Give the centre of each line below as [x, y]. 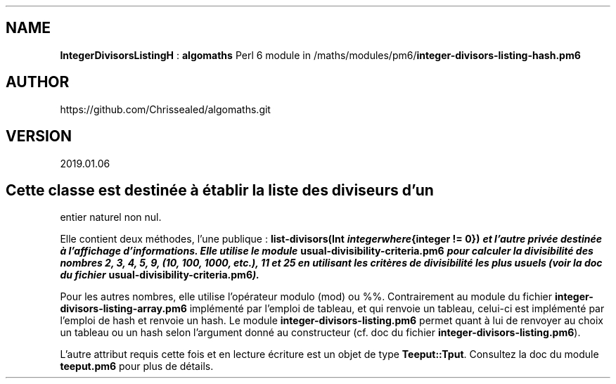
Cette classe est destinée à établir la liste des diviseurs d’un [220, 190]
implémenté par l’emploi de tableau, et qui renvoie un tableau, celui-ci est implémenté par [397, 309]
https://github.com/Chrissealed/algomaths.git [165, 109]
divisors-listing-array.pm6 [123, 309]
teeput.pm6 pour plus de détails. [137, 366]
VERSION [39, 136]
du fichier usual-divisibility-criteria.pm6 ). [160, 275]
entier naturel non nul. [111, 217]
